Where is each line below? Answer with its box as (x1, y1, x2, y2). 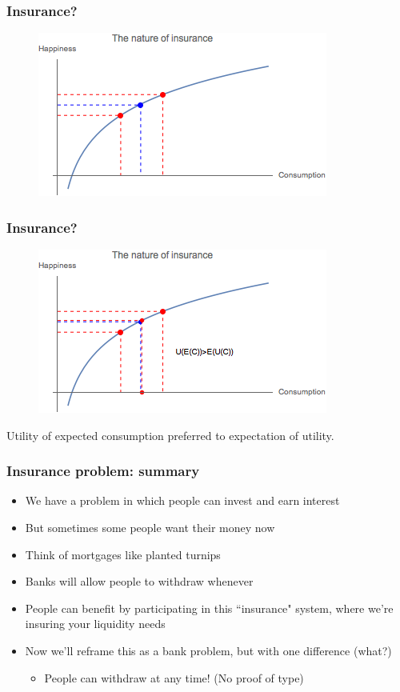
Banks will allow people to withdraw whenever (25, 573, 254, 590)
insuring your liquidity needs (25, 615, 166, 632)
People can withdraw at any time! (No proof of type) (44, 669, 304, 686)
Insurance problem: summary (6, 461, 200, 481)
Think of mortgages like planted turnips (25, 546, 221, 562)
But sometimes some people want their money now (25, 519, 275, 536)
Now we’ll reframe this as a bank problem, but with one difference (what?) (25, 642, 392, 658)
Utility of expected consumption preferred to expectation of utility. (6, 426, 334, 443)
